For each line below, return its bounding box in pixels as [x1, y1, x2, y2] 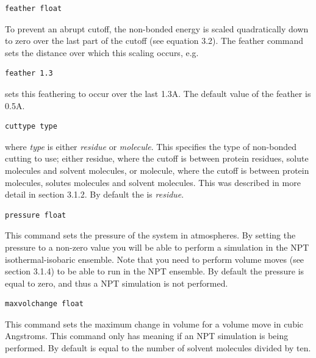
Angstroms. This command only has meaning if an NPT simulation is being [5, 329, 289, 342]
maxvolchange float [5, 299, 84, 309]
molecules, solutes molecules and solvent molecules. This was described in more [5, 176, 301, 188]
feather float [5, 4, 62, 13]
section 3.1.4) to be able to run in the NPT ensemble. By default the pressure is [5, 265, 304, 277]
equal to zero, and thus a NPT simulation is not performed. [5, 276, 228, 289]
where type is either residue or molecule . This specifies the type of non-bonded [5, 140, 297, 152]
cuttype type [5, 122, 57, 131]
